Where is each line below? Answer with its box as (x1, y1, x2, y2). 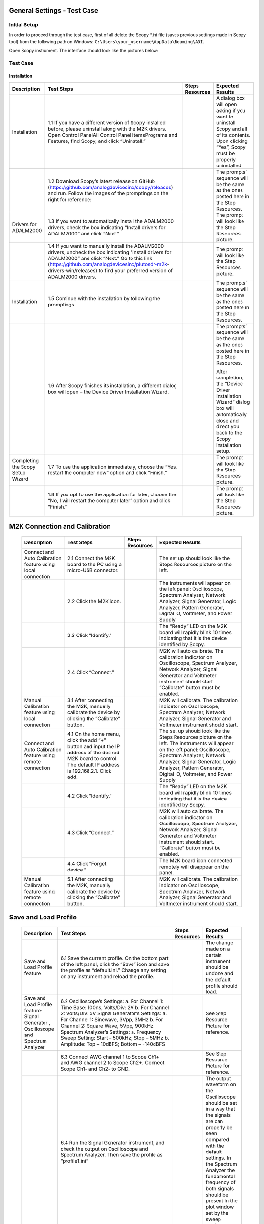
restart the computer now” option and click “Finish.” (48, 469, 167, 476)
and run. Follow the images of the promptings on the (48, 190, 169, 197)
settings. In (205, 1154, 232, 1161)
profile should (205, 982, 238, 989)
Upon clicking (216, 138, 248, 144)
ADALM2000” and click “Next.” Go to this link (48, 255, 153, 261)
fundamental (205, 1173, 235, 1179)
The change (205, 939, 234, 946)
